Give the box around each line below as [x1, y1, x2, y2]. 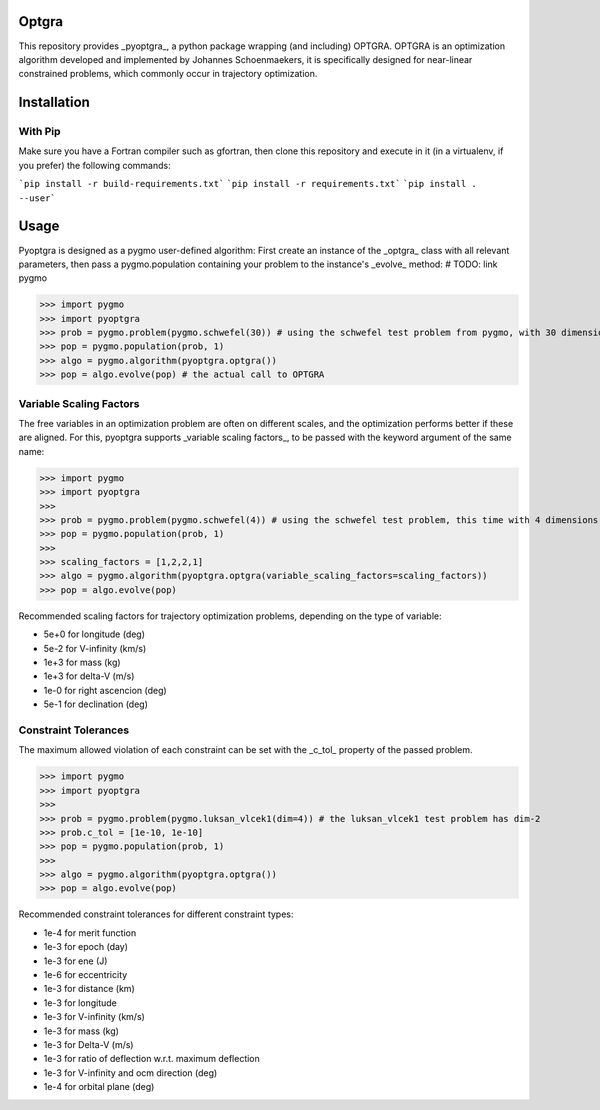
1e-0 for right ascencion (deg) [43, 684, 167, 696]
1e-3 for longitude [43, 996, 117, 1009]
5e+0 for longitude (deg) [43, 628, 145, 640]
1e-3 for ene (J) [43, 955, 108, 967]
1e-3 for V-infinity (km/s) [43, 1011, 145, 1023]
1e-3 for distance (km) [43, 983, 135, 995]
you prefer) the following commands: [18, 159, 171, 171]
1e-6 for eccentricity [43, 969, 128, 980]
